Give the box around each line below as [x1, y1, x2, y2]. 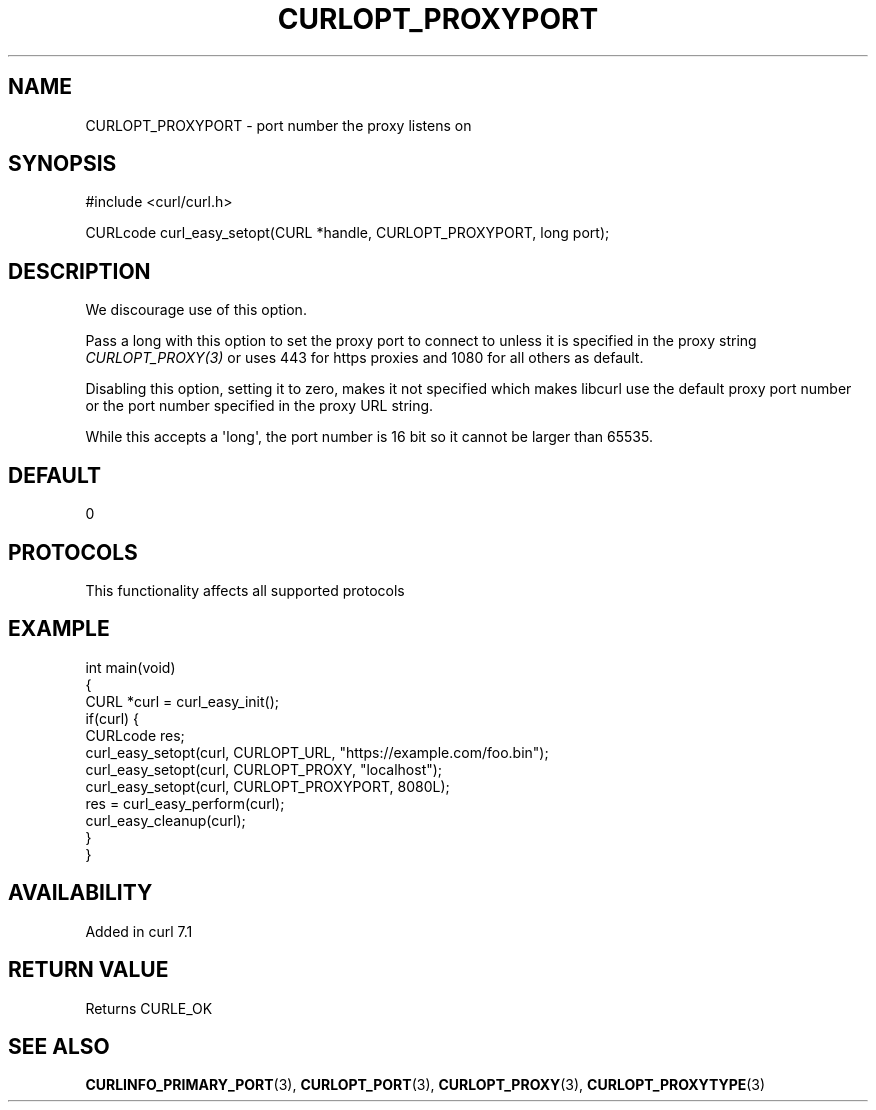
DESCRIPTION [8, 258, 151, 284]
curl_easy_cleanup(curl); [85, 811, 246, 829]
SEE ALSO [8, 1033, 110, 1059]
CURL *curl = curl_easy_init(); [85, 692, 279, 710]
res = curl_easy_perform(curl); [85, 794, 285, 812]
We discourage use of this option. [85, 301, 307, 319]
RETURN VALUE [8, 957, 169, 983]
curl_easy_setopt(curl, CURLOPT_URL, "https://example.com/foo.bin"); [85, 743, 549, 761]
